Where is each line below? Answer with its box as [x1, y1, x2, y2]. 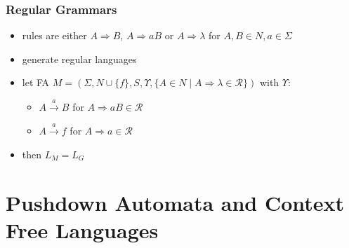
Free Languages [6, 215, 159, 244]
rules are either [22, 28, 87, 43]
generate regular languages [22, 51, 137, 66]
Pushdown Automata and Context [6, 188, 345, 216]
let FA [22, 75, 50, 90]
